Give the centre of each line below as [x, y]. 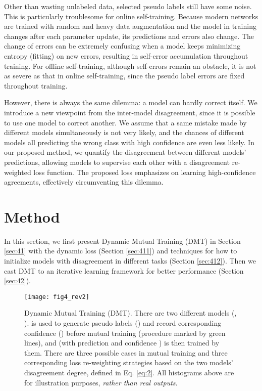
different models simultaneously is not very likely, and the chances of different [124, 132]
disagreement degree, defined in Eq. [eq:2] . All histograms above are [129, 372]
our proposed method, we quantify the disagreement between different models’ [125, 152]
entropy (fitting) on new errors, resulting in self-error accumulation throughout [126, 55]
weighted [18, 172]
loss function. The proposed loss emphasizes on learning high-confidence [145, 172]
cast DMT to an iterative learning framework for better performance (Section [124, 270]
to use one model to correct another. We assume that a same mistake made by [125, 122]
